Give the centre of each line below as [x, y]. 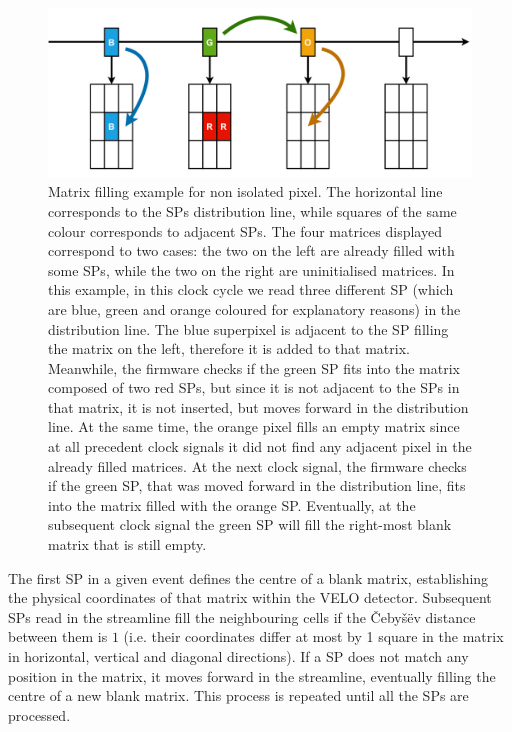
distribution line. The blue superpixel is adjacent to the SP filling [248, 328]
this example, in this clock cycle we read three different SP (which [251, 289]
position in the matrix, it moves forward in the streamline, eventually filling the [252, 675]
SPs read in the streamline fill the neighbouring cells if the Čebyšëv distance [242, 616]
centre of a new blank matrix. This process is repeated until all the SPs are [238, 695]
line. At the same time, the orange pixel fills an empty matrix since [254, 426]
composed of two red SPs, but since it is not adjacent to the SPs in [254, 387]
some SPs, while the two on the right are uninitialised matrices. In [251, 269]
